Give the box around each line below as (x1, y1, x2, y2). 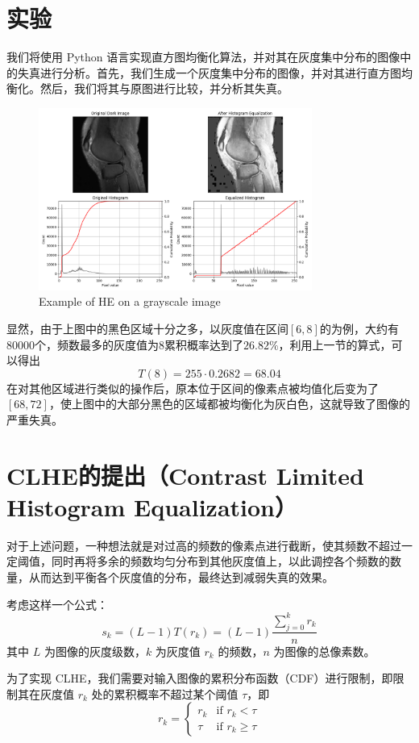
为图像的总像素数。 (273, 642, 375, 659)
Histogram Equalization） (6, 490, 298, 523)
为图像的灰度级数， (44, 642, 146, 659)
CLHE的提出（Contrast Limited (6, 458, 364, 491)
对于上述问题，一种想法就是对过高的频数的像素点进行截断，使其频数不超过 (6, 536, 401, 553)
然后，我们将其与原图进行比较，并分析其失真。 (39, 80, 288, 97)
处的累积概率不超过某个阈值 (91, 685, 239, 702)
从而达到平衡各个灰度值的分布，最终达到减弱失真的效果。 (28, 569, 334, 586)
